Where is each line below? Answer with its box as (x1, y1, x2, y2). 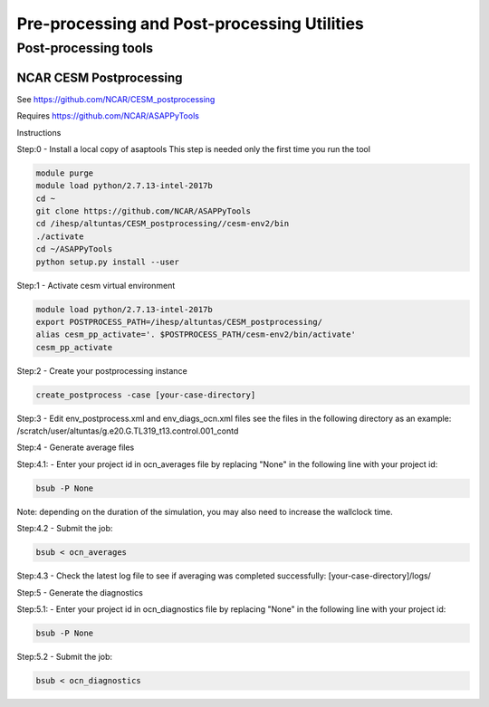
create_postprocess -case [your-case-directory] (35, 389, 256, 400)
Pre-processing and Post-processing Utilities (16, 14, 364, 33)
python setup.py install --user (35, 256, 180, 267)
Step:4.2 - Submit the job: (16, 523, 113, 534)
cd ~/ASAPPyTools (35, 244, 113, 254)
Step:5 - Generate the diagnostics (16, 587, 144, 597)
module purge (35, 167, 94, 178)
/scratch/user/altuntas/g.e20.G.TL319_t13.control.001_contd (16, 425, 239, 436)
